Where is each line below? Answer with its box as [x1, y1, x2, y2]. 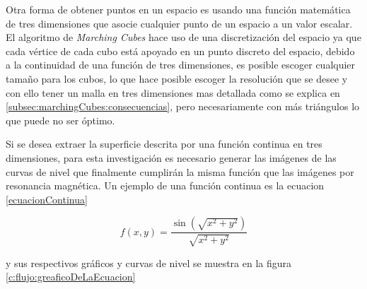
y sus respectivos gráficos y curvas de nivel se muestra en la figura [6, 255, 292, 270]
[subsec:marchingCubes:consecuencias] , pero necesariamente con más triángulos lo [6, 99, 360, 114]
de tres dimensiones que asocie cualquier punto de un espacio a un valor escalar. [6, 16, 353, 30]
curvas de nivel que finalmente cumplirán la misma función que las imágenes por [6, 164, 354, 179]
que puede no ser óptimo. [6, 112, 115, 127]
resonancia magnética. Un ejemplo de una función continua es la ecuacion [6, 178, 325, 193]
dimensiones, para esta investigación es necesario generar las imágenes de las [6, 150, 337, 165]
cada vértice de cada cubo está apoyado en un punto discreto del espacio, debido [6, 43, 355, 58]
